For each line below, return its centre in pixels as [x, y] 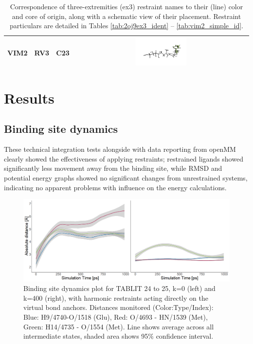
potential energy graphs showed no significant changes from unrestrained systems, [126, 178]
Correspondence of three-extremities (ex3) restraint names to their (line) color [126, 6]
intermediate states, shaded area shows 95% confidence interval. [118, 336]
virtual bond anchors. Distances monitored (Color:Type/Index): [118, 307]
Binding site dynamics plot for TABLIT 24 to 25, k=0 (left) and [119, 288]
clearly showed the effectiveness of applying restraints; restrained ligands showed [124, 158]
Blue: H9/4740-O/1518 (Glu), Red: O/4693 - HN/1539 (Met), [116, 317]
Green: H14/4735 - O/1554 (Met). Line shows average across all [119, 326]
